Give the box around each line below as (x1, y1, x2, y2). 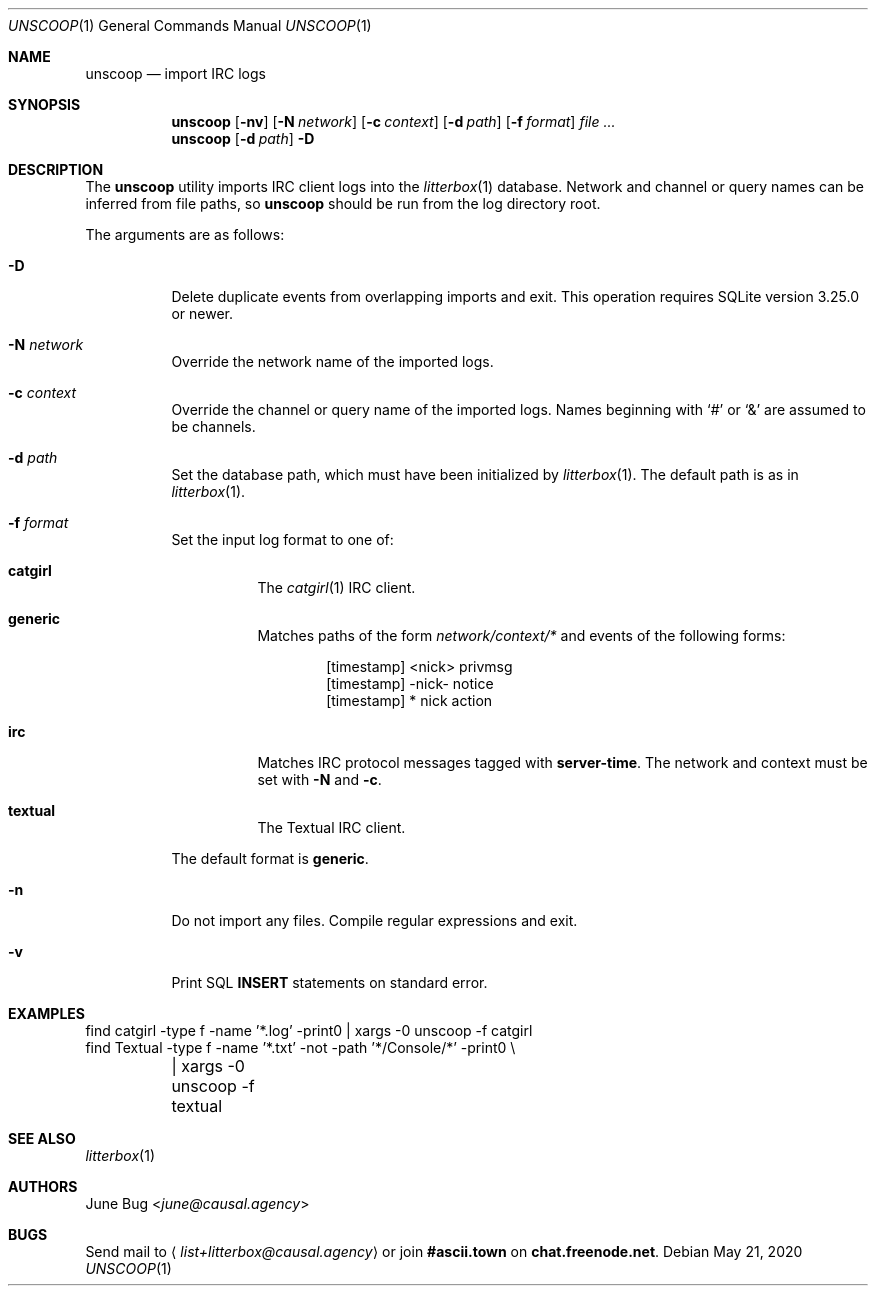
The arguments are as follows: (85, 226, 285, 243)
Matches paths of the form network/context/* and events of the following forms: (257, 627, 786, 644)
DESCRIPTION (8, 161, 104, 178)
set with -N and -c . (257, 771, 382, 788)
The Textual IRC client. (257, 819, 406, 836)
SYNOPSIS (8, 96, 81, 113)
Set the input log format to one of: (171, 531, 394, 548)
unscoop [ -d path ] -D (171, 130, 315, 147)
